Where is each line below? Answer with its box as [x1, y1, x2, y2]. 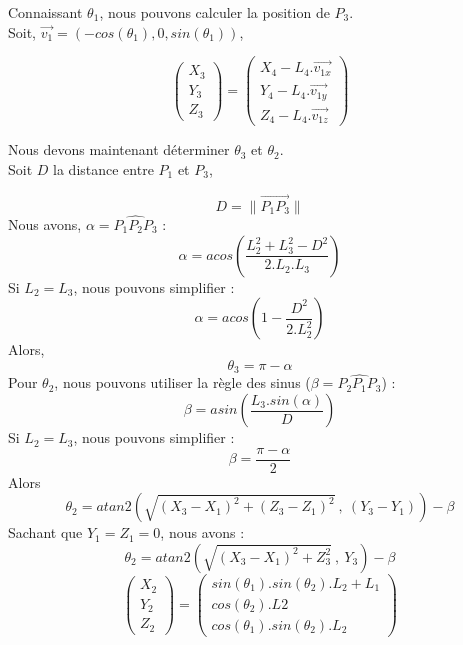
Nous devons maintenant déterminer [8, 139, 230, 160]
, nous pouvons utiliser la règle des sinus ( [54, 372, 311, 393]
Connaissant [8, 2, 83, 22]
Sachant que [8, 522, 83, 543]
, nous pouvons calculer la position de [99, 2, 330, 22]
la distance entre [53, 158, 154, 179]
